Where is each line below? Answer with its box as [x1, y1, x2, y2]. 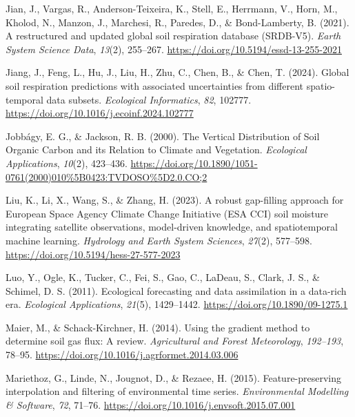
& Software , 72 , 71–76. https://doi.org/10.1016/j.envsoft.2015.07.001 [6, 397, 296, 411]
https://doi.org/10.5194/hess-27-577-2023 [6, 246, 181, 261]
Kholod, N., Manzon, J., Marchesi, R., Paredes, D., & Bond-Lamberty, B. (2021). [6, 14, 349, 29]
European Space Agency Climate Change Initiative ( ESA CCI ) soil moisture [6, 206, 329, 220]
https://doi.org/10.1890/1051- [130, 155, 258, 170]
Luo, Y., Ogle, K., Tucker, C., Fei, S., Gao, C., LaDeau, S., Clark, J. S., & [6, 270, 320, 284]
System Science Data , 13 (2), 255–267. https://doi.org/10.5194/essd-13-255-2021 [6, 41, 342, 56]
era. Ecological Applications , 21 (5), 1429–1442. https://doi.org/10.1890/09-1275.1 [6, 297, 348, 311]
